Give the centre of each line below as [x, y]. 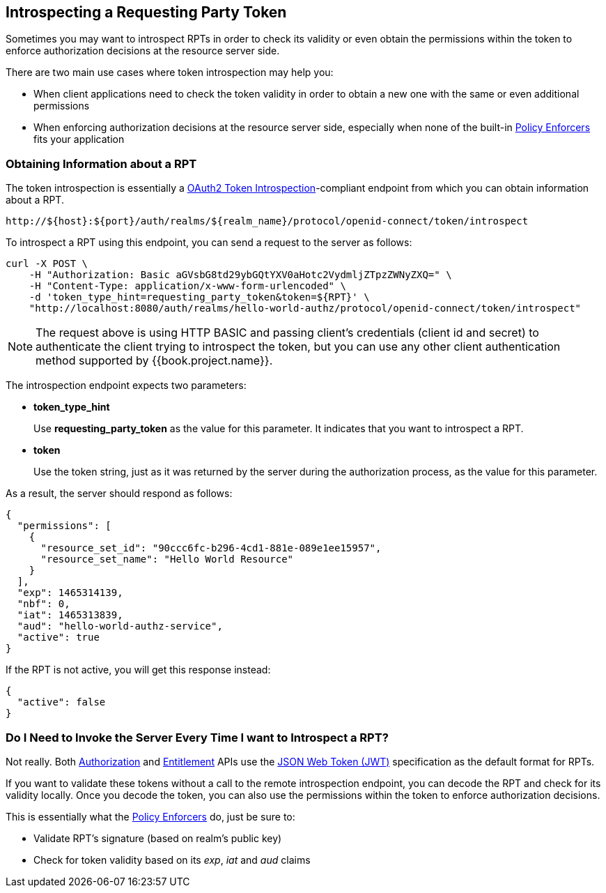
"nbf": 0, [44, 604]
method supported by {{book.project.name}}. [154, 361]
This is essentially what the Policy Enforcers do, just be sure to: [150, 816]
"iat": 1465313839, [70, 615]
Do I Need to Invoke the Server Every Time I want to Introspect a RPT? [197, 737]
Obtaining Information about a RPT [101, 163]
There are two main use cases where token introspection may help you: [170, 72]
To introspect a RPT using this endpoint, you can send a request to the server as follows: [209, 243]
